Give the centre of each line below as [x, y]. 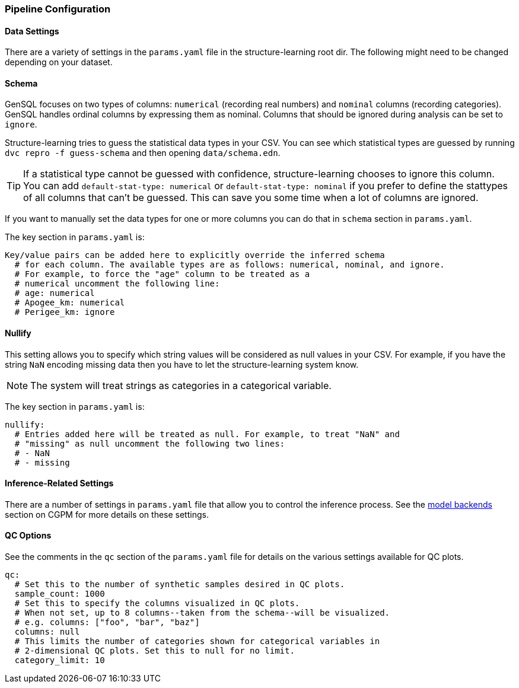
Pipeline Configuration [58, 9]
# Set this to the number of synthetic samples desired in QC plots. [180, 585]
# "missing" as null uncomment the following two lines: [150, 443]
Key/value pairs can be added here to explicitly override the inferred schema [195, 255]
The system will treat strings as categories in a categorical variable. [181, 385]
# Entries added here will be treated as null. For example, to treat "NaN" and [207, 434]
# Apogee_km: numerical [70, 303]
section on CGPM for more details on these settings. [107, 514]
